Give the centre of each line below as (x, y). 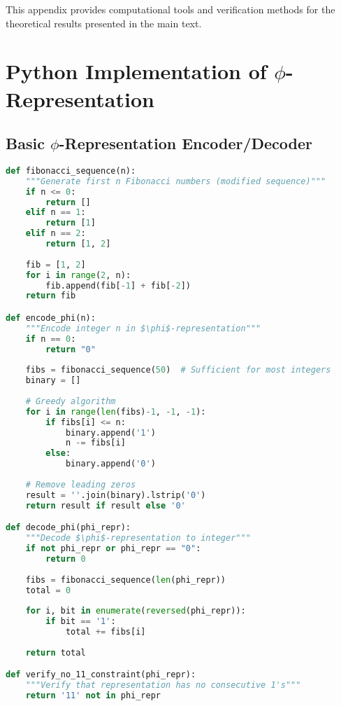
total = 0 (48, 590)
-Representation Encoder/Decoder (186, 143)
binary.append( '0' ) (110, 464)
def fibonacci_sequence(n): (71, 171)
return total (56, 652)
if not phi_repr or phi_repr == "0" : (113, 549)
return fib (51, 296)
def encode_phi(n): (51, 318)
